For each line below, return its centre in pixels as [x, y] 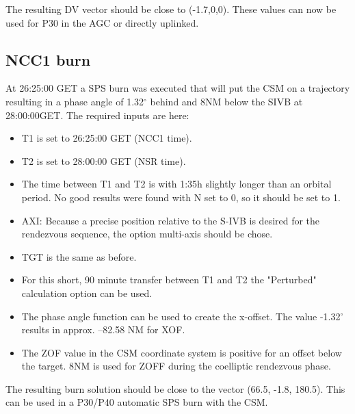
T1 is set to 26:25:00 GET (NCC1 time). [107, 138]
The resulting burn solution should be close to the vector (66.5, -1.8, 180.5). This [175, 388]
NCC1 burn [48, 59]
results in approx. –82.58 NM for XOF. [103, 329]
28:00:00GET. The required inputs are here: [97, 115]
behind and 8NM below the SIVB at [226, 101]
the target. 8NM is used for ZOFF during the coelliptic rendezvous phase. [176, 366]
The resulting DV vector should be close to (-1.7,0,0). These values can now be [171, 9]
